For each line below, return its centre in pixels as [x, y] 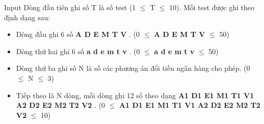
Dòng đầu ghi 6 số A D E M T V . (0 [78, 34]
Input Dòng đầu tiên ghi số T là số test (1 [70, 7]
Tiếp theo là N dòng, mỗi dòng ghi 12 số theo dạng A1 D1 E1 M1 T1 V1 [135, 95]
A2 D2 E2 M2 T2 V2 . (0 [61, 105]
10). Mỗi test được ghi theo [212, 7]
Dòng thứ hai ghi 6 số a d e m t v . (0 [78, 51]
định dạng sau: [27, 17]
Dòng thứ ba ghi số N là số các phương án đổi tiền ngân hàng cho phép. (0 [133, 68]
